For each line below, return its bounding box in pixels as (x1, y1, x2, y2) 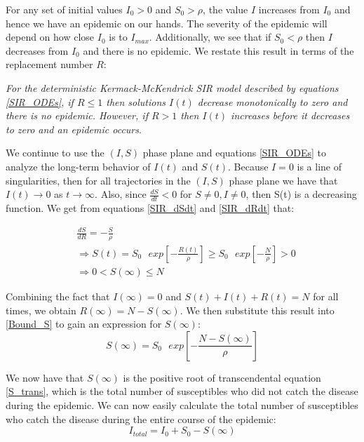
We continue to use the (6, 145, 105, 160)
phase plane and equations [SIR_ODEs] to (142, 145, 327, 160)
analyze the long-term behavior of (6, 159, 151, 173)
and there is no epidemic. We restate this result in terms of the (83, 43, 354, 58)
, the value (203, 2, 248, 16)
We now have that (6, 370, 84, 384)
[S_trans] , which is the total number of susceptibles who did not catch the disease (6, 384, 358, 399)
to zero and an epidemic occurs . (6, 121, 142, 136)
